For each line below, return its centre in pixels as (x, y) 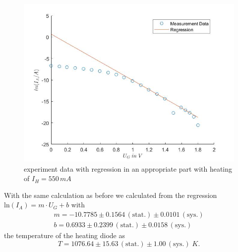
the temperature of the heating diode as (64, 235)
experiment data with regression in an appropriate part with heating (128, 168)
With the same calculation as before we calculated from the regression (111, 195)
